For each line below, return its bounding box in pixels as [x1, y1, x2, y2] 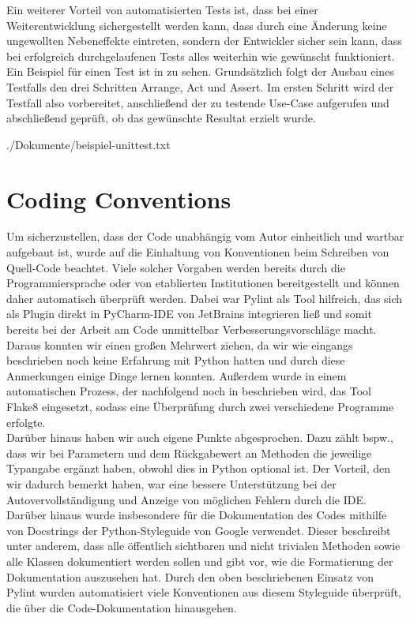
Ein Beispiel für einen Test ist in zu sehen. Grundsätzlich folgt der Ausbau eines [6, 63, 394, 80]
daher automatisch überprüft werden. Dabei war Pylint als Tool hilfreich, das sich [6, 290, 403, 306]
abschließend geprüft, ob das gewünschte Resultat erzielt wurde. [6, 110, 316, 126]
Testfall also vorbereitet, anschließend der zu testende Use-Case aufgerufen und [6, 94, 389, 110]
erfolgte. [6, 413, 46, 430]
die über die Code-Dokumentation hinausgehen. [6, 599, 237, 615]
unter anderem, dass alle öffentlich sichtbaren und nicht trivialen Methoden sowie [6, 537, 401, 554]
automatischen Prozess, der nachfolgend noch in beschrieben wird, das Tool [6, 383, 371, 399]
